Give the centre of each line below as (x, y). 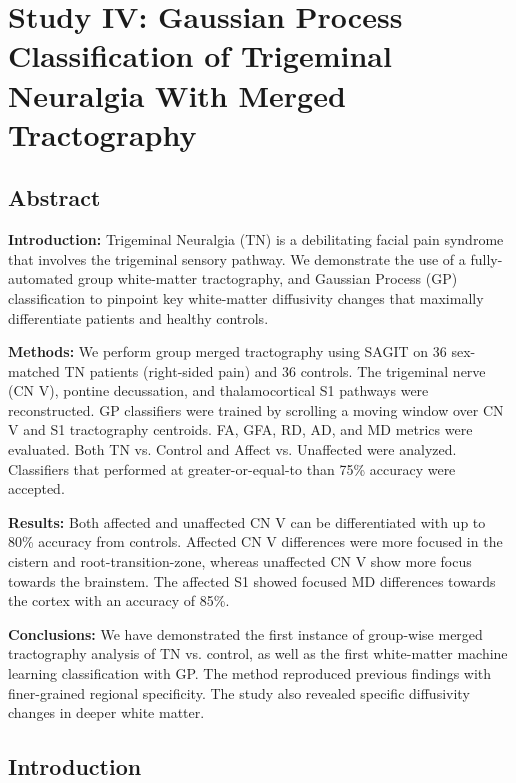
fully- (486, 258)
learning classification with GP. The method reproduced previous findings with (250, 673)
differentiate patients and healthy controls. (138, 317)
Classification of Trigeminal (200, 55)
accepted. (36, 488)
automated (41, 278)
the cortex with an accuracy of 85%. (119, 600)
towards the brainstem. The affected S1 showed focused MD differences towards (252, 580)
